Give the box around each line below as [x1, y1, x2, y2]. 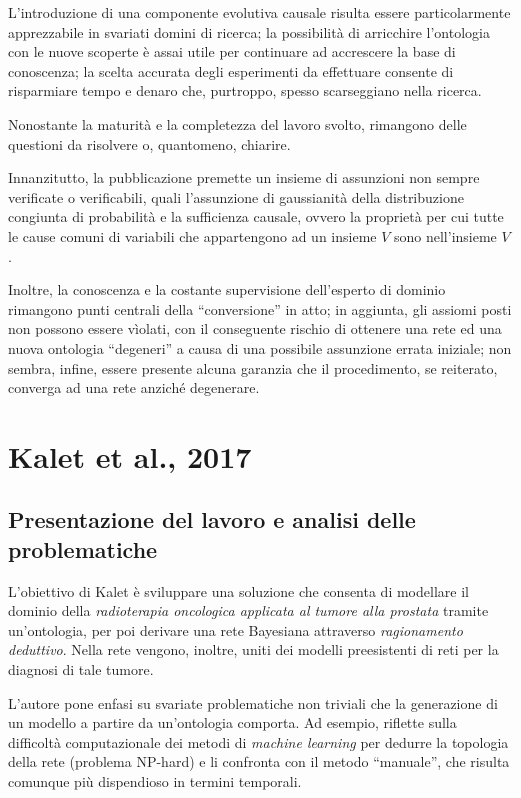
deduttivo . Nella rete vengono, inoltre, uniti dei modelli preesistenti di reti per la [8, 639, 499, 660]
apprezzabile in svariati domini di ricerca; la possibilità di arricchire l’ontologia [8, 21, 490, 42]
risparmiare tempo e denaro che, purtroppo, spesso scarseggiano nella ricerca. [8, 80, 482, 101]
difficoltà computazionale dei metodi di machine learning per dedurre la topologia [8, 731, 509, 752]
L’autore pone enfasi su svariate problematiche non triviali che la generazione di [8, 692, 498, 713]
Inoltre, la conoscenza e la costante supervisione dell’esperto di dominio [8, 279, 446, 300]
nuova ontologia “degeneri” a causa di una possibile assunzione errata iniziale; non [8, 337, 512, 358]
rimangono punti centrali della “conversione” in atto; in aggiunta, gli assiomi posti [8, 298, 512, 319]
